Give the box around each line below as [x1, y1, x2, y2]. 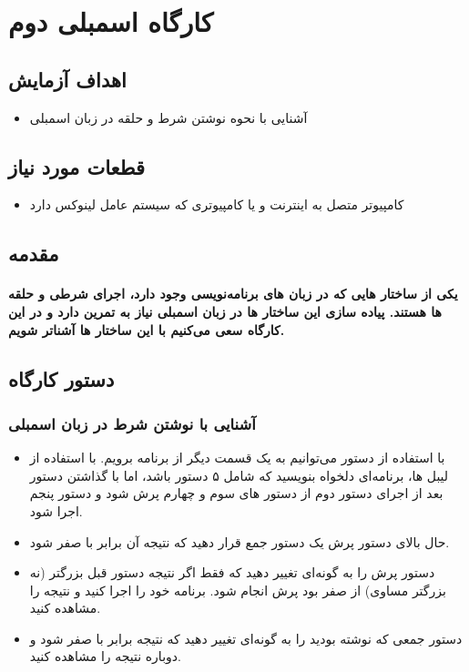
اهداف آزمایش [8, 65, 127, 93]
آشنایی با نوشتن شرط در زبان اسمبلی [8, 412, 256, 434]
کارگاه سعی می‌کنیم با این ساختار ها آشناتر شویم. [8, 320, 285, 339]
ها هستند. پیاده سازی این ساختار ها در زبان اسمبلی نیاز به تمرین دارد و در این [8, 301, 442, 321]
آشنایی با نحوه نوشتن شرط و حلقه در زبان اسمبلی [29, 107, 308, 127]
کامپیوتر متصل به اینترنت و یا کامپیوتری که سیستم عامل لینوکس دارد [29, 195, 404, 214]
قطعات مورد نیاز [8, 152, 145, 180]
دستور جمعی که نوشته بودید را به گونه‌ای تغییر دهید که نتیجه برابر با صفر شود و [29, 628, 463, 647]
